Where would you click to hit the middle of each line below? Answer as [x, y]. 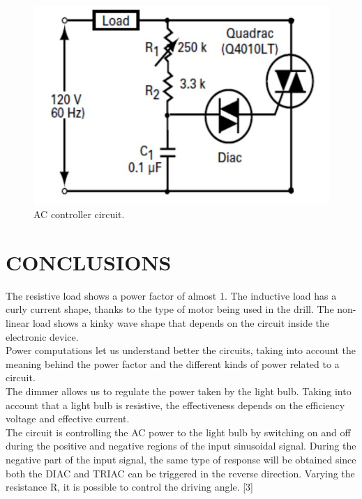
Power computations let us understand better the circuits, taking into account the [181, 350]
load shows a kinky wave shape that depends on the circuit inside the [181, 323]
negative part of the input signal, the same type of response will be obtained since [181, 460]
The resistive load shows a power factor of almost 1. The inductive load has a [171, 295]
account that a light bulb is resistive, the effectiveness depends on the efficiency [175, 405]
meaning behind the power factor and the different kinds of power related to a [173, 363]
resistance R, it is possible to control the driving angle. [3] [129, 487]
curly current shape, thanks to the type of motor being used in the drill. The [170, 309]
